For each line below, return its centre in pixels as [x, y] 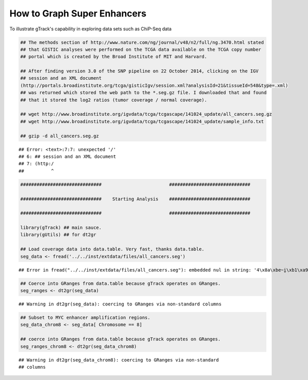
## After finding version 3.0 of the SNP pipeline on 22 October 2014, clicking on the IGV [139, 71]
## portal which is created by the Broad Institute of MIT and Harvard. [114, 57]
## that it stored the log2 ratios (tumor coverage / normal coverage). [114, 100]
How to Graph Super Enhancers [78, 13]
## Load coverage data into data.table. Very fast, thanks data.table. [112, 249]
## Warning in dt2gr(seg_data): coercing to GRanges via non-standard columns [120, 304]
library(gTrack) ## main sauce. [61, 228]
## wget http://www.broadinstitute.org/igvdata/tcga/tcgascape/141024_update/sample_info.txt [142, 121]
